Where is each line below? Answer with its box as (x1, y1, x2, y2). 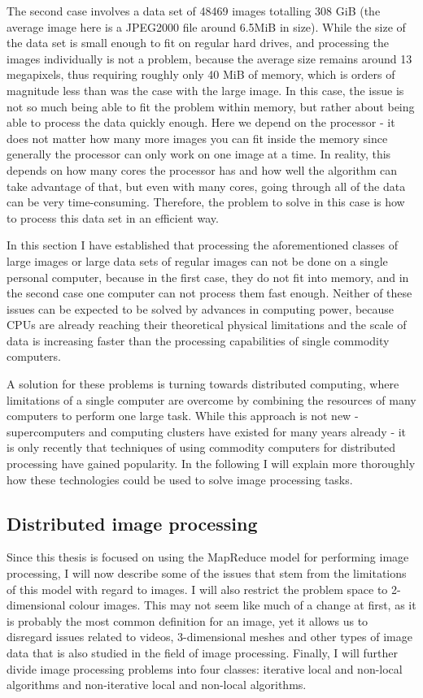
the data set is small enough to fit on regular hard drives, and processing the (7, 34, 390, 51)
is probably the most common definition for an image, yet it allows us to (7, 612, 368, 629)
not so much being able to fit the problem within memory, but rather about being (7, 98, 415, 115)
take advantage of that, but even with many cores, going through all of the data (7, 177, 406, 194)
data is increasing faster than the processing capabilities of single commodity (7, 332, 390, 349)
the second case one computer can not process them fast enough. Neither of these (7, 284, 412, 301)
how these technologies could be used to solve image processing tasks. (7, 470, 353, 488)
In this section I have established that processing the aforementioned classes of (7, 236, 398, 254)
